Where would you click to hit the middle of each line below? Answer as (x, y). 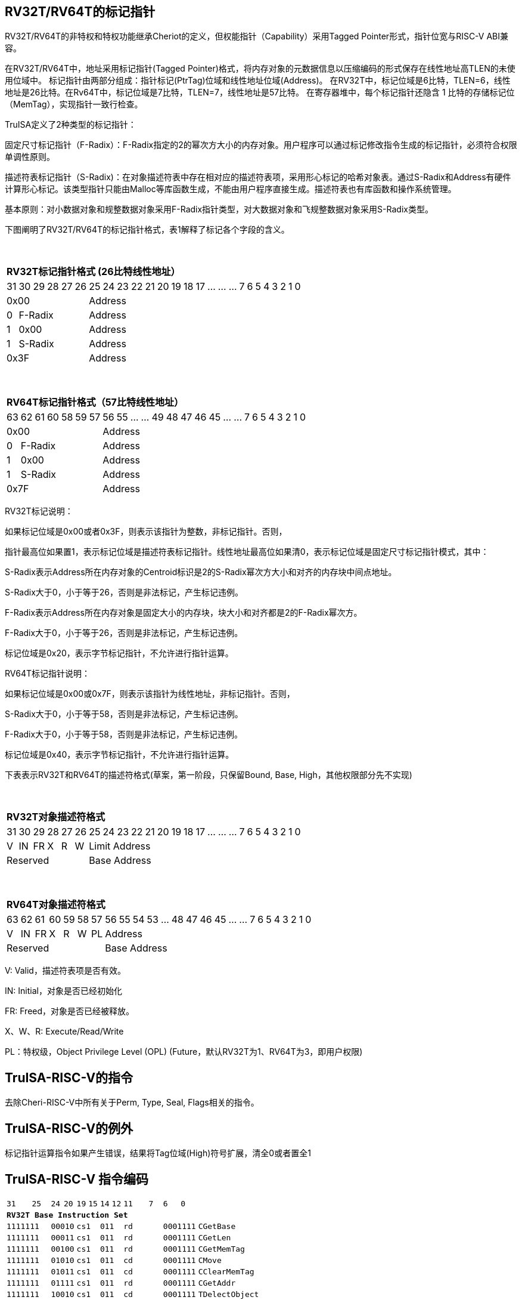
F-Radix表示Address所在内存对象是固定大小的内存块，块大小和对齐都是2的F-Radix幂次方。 (184, 613)
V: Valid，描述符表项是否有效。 (65, 971)
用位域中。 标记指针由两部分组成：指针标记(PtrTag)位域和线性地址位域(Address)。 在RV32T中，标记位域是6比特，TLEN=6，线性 (258, 81)
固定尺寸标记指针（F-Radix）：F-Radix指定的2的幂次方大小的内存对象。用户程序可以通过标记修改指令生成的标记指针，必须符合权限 (261, 145)
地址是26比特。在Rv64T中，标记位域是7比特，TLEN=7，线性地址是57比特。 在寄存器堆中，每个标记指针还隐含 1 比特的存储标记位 (260, 92)
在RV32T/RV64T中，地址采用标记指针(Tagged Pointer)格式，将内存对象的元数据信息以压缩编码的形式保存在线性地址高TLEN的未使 (260, 69)
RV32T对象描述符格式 (56, 817)
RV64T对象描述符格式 (56, 905)
